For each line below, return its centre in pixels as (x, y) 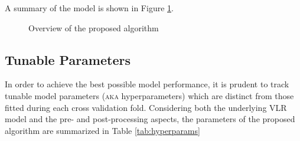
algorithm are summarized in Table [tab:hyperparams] (102, 130)
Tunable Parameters (68, 59)
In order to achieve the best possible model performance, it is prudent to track (147, 84)
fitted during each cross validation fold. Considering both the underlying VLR (146, 107)
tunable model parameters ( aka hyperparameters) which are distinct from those (149, 95)
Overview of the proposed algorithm (94, 27)
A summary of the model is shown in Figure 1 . (89, 8)
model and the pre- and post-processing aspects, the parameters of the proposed (150, 119)
